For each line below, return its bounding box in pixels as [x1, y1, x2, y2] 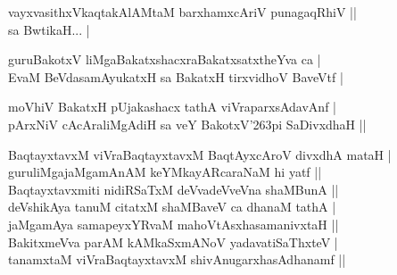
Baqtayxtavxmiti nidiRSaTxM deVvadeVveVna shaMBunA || [8, 179, 339, 198]
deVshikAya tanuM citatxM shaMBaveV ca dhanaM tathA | [8, 197, 336, 216]
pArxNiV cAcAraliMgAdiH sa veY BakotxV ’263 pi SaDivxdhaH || [8, 114, 367, 133]
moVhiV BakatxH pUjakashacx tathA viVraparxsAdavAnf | [8, 97, 336, 116]
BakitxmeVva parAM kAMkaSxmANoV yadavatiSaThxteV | [8, 232, 338, 251]
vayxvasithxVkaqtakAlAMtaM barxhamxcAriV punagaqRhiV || [8, 3, 357, 21]
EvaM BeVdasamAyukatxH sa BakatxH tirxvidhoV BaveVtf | [8, 67, 343, 86]
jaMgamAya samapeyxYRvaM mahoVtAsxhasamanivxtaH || [8, 214, 339, 233]
